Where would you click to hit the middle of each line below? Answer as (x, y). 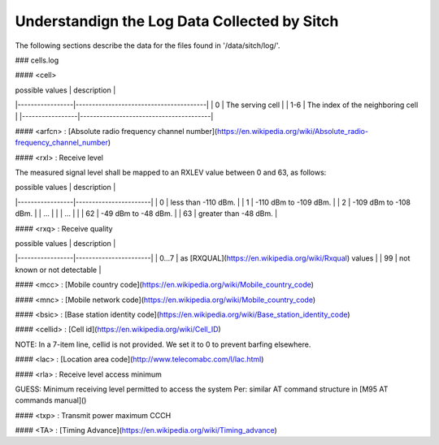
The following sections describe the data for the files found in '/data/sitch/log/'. (148, 45)
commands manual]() (51, 400)
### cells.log (37, 60)
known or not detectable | (58, 270)
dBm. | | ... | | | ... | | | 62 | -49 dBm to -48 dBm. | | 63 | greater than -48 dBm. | (146, 214)
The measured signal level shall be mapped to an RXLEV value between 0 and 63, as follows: (171, 173)
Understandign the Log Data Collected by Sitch (177, 21)
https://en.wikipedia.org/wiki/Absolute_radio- (293, 131)
